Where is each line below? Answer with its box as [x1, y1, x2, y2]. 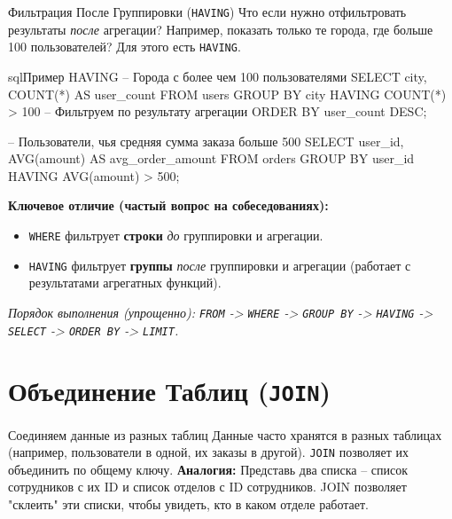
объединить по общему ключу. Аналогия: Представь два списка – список [8, 460, 409, 478]
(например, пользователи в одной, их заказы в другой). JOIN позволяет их [8, 443, 409, 461]
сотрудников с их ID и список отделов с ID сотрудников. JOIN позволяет [8, 477, 407, 496]
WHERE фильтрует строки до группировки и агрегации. [28, 226, 323, 245]
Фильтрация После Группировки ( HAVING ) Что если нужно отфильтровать [8, 3, 407, 20]
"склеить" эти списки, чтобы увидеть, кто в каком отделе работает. [8, 494, 370, 513]
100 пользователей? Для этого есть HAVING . [8, 37, 241, 56]
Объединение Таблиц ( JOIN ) [8, 373, 331, 409]
